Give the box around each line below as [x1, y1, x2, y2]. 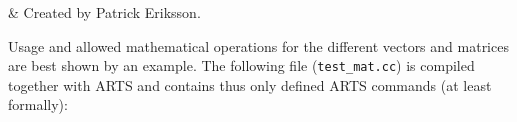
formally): [8, 94, 68, 115]
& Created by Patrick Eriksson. [8, 2, 201, 22]
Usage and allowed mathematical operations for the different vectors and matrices [8, 35, 509, 56]
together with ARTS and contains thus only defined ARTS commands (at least [8, 74, 492, 95]
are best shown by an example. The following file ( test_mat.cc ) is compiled [8, 55, 475, 76]
